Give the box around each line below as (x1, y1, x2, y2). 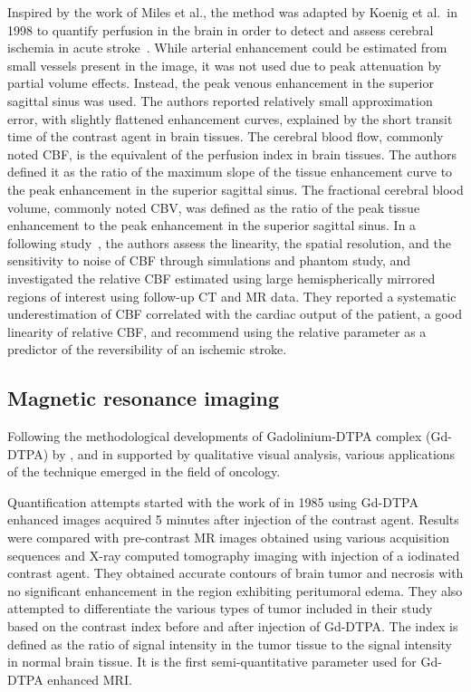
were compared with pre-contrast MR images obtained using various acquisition (7, 528, 450, 547)
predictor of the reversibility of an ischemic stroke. (7, 340, 287, 359)
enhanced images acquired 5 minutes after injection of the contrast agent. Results (7, 510, 459, 529)
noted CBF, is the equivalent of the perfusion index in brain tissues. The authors (7, 144, 457, 163)
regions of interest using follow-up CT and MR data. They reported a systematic (7, 286, 457, 305)
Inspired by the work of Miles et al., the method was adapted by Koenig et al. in (7, 3, 457, 21)
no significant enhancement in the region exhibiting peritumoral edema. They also (7, 581, 463, 600)
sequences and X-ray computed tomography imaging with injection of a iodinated (7, 545, 460, 564)
